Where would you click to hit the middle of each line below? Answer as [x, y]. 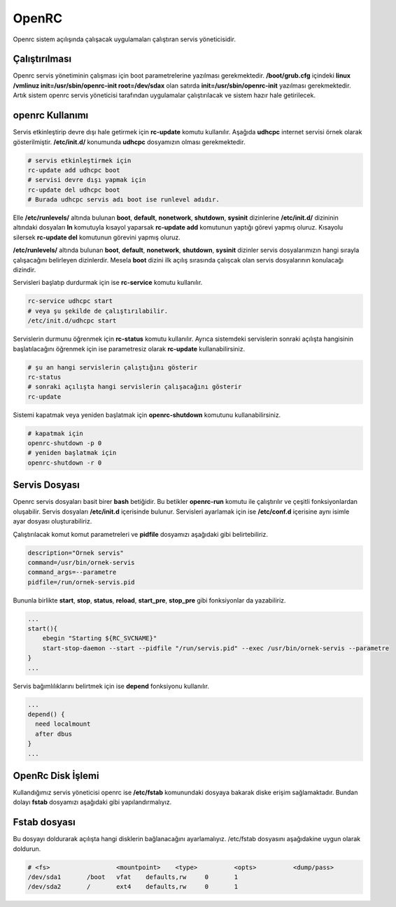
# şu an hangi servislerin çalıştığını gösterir [113, 367]
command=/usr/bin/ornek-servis [82, 562]
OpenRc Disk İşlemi [56, 776]
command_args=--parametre [72, 572]
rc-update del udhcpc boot [74, 190]
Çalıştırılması [42, 59]
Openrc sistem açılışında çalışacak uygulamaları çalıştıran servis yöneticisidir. [124, 39]
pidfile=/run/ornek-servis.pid [82, 582]
